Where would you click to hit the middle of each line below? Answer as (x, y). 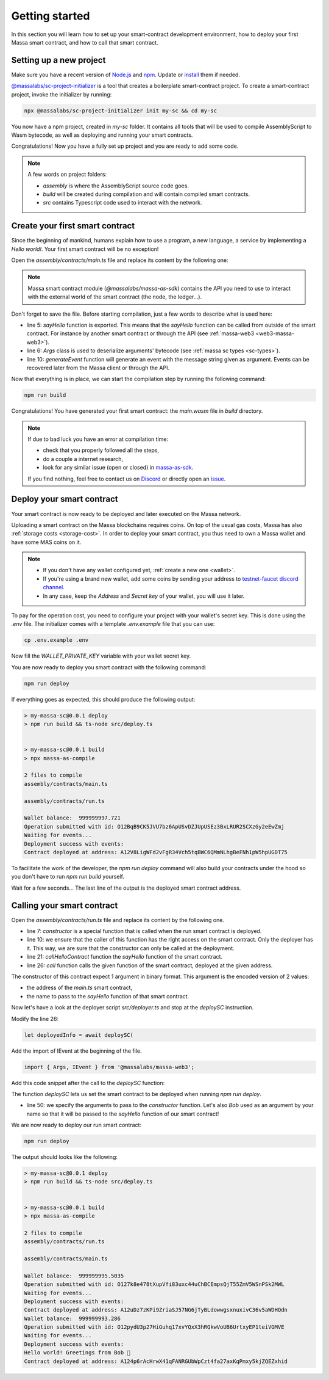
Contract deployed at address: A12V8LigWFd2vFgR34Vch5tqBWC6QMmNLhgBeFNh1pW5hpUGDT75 (156, 852)
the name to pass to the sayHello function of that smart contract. (108, 996)
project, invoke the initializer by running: (62, 94)
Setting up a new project (58, 60)
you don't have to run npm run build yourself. (68, 877)
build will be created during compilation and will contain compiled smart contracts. (147, 194)
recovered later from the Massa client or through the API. (98, 368)
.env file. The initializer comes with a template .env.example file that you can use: (113, 624)
